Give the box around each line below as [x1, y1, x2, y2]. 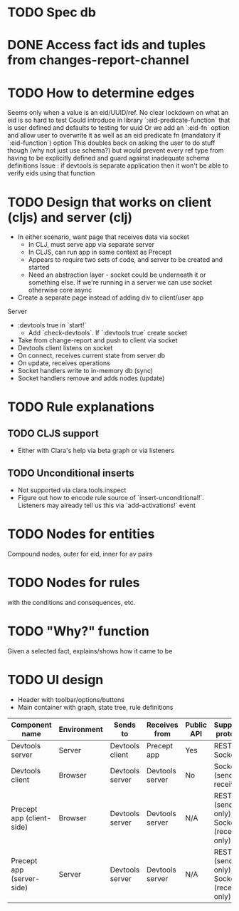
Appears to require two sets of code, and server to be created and [28, 255, 223, 264]
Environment [58, 724, 103, 734]
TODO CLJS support [7, 427, 100, 439]
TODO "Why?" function [7, 624, 149, 639]
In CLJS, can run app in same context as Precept [28, 248, 172, 257]
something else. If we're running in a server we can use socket [28, 278, 213, 287]
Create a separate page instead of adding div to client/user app [17, 293, 204, 302]
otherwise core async [28, 286, 92, 295]
